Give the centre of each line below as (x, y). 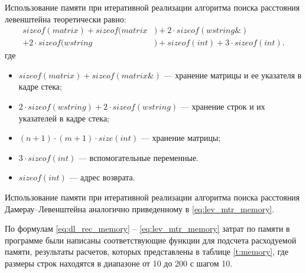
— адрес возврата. (102, 177)
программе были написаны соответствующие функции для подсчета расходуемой (151, 240)
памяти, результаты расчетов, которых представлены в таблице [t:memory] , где (147, 251)
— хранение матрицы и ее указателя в (233, 75)
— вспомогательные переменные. (138, 157)
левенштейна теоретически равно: (66, 19)
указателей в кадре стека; (64, 118)
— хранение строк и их (223, 106)
